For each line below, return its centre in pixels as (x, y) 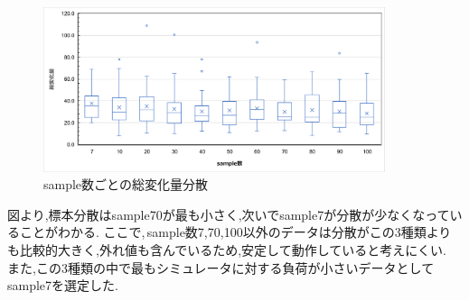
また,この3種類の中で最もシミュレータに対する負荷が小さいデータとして (221, 267)
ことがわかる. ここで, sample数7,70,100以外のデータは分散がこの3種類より (235, 232)
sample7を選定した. (63, 285)
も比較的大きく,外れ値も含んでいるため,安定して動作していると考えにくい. (227, 250)
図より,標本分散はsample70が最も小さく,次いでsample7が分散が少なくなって (229, 214)
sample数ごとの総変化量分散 (126, 184)
